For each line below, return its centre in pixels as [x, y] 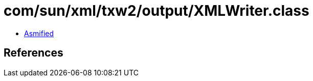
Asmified [39, 33]
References [33, 53]
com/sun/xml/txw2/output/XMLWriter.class [156, 11]
